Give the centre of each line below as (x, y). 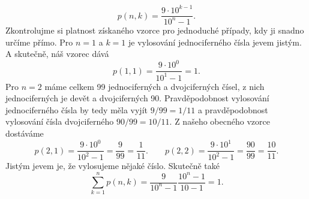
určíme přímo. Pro (39, 42)
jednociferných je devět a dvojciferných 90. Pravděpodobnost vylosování (137, 98)
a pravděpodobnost (233, 109)
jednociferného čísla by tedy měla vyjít (76, 109)
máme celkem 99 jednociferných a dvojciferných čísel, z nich (154, 86)
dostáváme (25, 133)
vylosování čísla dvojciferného (60, 121)
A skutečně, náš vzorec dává (57, 54)
